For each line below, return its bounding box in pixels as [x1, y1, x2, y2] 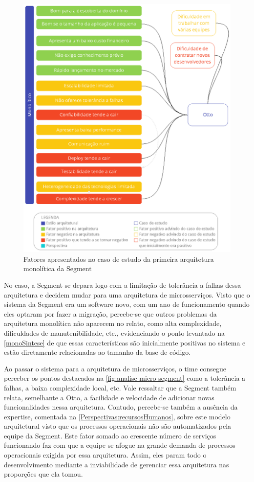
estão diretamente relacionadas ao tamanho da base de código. [4, 347, 191, 357]
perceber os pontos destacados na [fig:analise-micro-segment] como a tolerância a [4, 373, 246, 383]
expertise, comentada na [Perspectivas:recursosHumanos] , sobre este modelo [4, 411, 231, 421]
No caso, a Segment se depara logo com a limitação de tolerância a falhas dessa [4, 279, 241, 290]
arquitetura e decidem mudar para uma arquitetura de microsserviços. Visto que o [4, 289, 250, 299]
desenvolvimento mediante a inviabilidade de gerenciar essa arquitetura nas [4, 459, 229, 469]
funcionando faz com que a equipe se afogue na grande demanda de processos [4, 440, 235, 450]
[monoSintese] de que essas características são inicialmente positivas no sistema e [4, 337, 246, 347]
